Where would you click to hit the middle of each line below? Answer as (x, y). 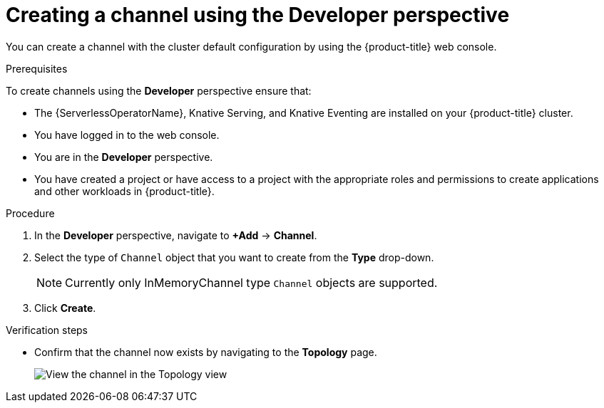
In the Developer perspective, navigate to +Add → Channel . (176, 235)
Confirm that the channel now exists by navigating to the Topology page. (206, 352)
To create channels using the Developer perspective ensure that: (159, 90)
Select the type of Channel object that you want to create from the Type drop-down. (234, 257)
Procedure (30, 213)
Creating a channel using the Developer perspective (258, 15)
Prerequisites (37, 68)
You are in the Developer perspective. (124, 157)
